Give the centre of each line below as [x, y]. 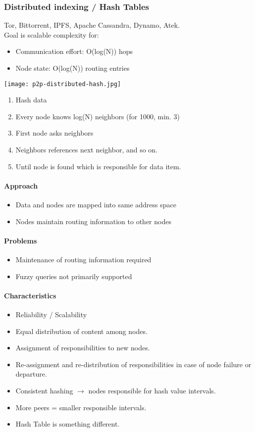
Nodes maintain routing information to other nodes [93, 221]
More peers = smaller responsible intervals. [81, 407]
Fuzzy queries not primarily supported [74, 276]
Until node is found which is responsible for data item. [98, 166]
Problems [21, 240]
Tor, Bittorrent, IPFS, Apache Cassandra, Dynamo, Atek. [92, 25]
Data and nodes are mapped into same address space [96, 205]
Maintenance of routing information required [83, 259]
